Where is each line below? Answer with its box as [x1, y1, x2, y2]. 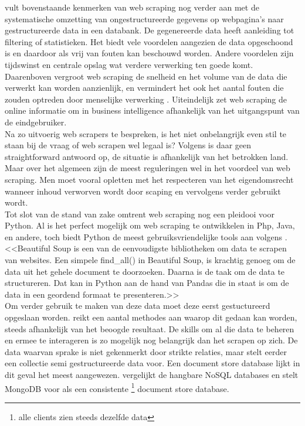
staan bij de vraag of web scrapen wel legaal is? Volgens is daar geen [5, 139, 252, 151]
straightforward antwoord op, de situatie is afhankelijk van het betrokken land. [5, 150, 289, 162]
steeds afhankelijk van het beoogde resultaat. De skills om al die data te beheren [5, 322, 294, 335]
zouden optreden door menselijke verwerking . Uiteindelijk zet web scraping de [5, 93, 287, 105]
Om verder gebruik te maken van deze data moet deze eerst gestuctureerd [5, 299, 270, 312]
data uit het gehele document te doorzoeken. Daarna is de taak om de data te [5, 265, 285, 277]
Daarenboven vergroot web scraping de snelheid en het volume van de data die [5, 70, 287, 82]
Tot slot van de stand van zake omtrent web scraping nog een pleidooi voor [5, 207, 274, 220]
